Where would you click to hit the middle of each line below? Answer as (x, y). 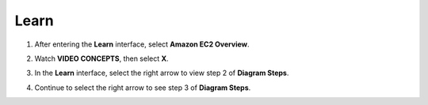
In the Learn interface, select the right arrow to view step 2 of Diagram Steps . (162, 73)
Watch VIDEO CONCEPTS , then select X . (102, 58)
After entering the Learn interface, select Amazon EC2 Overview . (142, 44)
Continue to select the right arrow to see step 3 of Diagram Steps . (143, 88)
